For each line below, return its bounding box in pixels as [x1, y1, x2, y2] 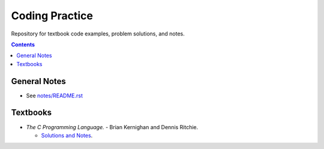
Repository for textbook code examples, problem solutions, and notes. [11, 30, 185, 37]
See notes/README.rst [26, 92, 83, 99]
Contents [11, 41, 35, 48]
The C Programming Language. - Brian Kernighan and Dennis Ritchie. [26, 123, 199, 130]
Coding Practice [11, 9, 93, 22]
